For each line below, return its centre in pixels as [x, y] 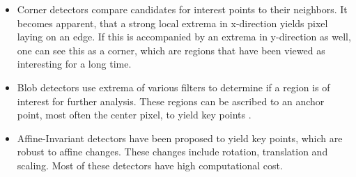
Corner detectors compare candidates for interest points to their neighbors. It [182, 9]
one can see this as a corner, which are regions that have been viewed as [171, 50]
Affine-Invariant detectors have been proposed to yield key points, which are [180, 138]
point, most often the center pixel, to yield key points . [134, 115]
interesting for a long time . [74, 64]
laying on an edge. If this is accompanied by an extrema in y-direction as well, [184, 37]
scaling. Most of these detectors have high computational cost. [150, 165]
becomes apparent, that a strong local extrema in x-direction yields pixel [172, 23]
